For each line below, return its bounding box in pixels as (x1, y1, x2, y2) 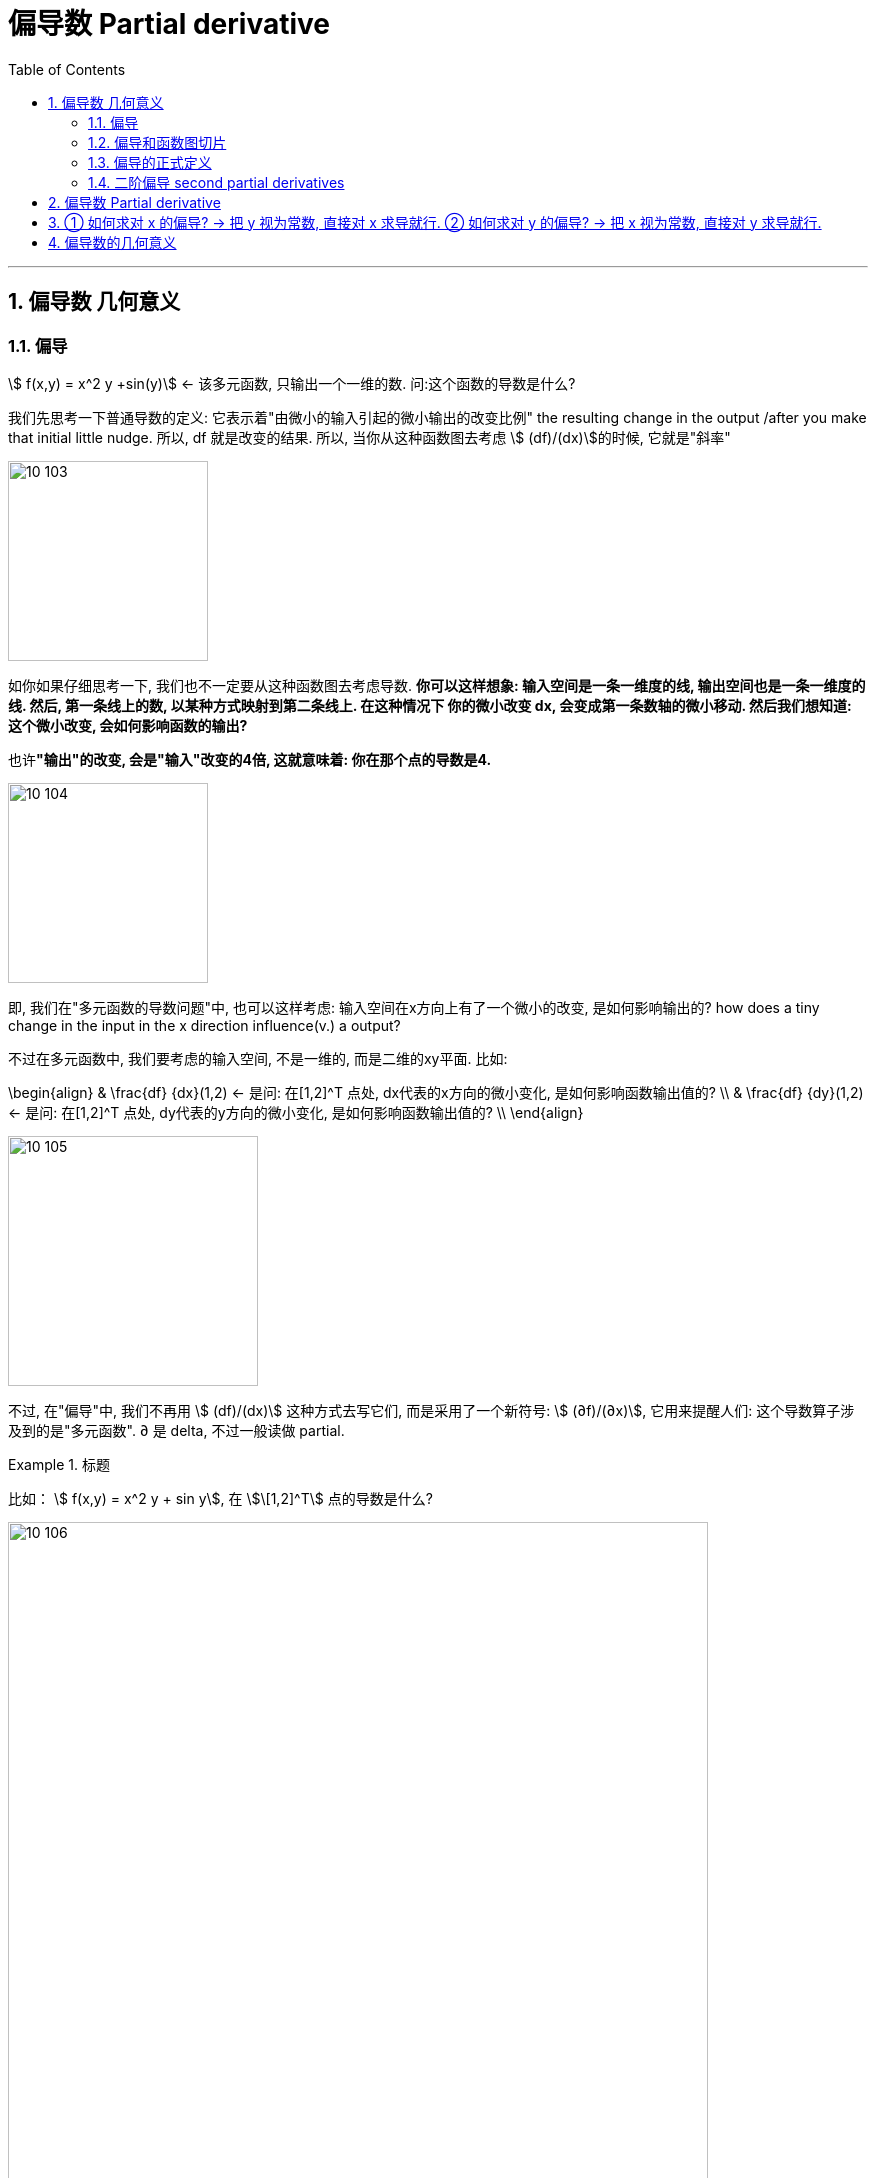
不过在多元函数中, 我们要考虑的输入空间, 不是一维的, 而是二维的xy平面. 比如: (8, 1049, 508, 1067)
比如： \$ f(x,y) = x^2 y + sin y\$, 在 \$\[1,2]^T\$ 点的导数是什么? (8, 1489, 433, 1507)
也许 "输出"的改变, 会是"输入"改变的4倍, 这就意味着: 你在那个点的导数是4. (8, 750, 492, 768)
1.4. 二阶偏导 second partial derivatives (88, 173, 345, 191)
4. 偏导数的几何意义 (48, 233, 177, 251)
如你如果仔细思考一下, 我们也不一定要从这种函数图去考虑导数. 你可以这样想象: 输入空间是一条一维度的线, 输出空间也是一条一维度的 (8, 676, 866, 694)
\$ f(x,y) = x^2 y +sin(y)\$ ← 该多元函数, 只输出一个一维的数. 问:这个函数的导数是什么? (8, 374, 576, 392)
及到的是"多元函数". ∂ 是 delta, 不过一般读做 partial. (8, 1421, 345, 1439)
